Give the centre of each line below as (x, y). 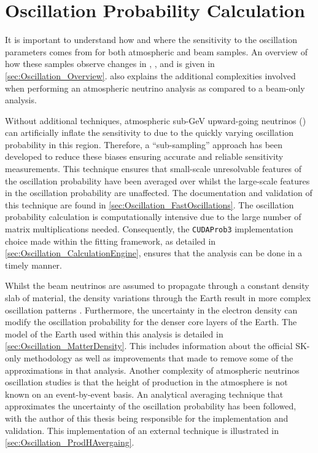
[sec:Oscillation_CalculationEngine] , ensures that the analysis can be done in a (154, 253)
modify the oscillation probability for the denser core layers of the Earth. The (151, 322)
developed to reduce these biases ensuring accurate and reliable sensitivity (144, 156)
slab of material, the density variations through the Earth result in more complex (158, 298)
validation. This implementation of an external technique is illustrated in (142, 430)
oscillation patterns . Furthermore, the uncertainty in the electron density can (151, 309)
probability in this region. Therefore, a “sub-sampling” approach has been (144, 144)
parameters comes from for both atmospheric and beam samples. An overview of (156, 51)
